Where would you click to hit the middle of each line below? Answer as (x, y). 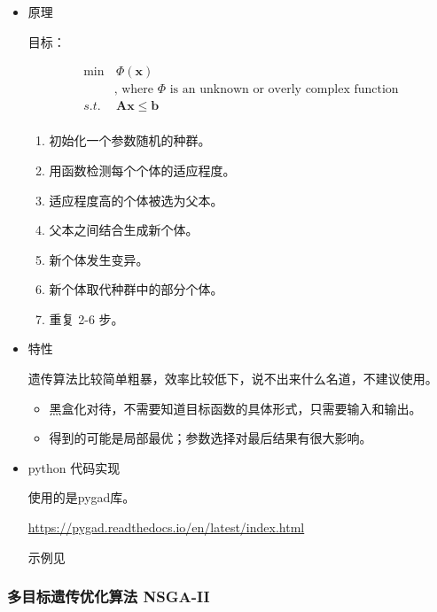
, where (134, 90)
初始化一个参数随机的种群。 (130, 140)
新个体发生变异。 (99, 259)
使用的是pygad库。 (82, 497)
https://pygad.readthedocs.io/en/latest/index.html (166, 527)
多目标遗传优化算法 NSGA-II (109, 597)
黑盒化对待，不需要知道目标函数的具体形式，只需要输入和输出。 (235, 408)
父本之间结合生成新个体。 (124, 230)
